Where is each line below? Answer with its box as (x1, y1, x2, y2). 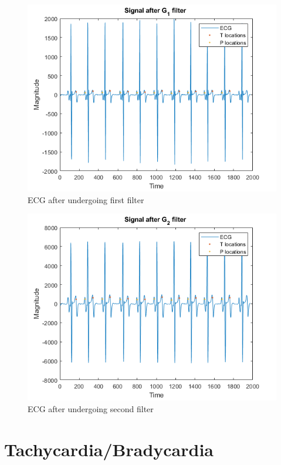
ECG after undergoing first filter (28, 193, 144, 205)
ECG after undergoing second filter (28, 402, 154, 415)
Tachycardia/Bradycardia (4, 437, 214, 461)
